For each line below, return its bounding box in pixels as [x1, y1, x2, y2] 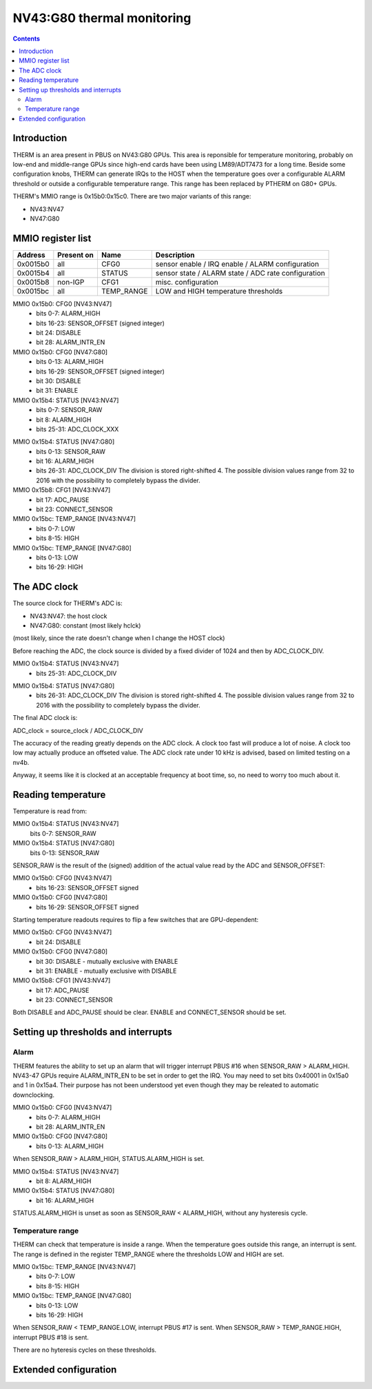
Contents [12, 34, 41, 43]
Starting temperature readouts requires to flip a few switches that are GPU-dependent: [12, 915, 259, 923]
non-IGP [57, 277, 85, 287]
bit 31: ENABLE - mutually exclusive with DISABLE [36, 967, 177, 975]
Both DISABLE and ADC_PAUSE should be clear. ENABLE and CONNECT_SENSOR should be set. [12, 1008, 287, 1016]
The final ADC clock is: [12, 714, 78, 722]
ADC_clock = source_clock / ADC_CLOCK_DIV [12, 726, 144, 734]
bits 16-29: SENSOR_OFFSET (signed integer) [36, 367, 165, 375]
